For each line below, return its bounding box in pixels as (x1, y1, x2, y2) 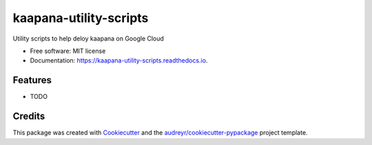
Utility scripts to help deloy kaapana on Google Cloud (12, 34, 165, 43)
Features (12, 74, 52, 86)
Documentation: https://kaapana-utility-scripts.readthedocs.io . (30, 56, 208, 65)
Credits (12, 111, 45, 122)
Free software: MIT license (30, 47, 106, 55)
